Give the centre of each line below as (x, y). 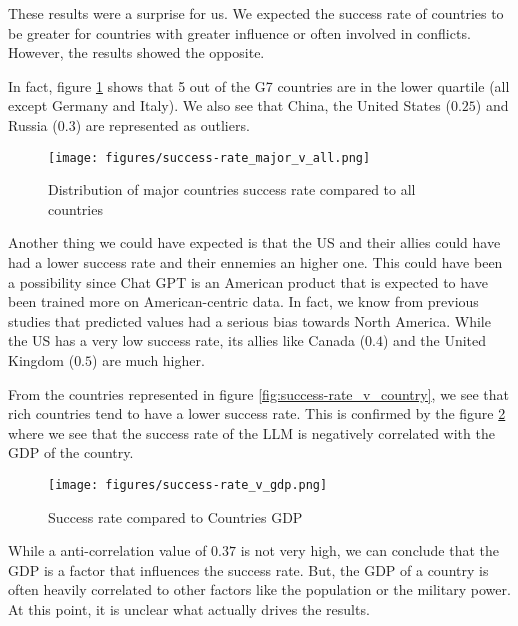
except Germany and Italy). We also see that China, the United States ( (229, 105)
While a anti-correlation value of (107, 550)
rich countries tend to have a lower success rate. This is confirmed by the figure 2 (257, 413)
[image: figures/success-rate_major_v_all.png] (209, 157)
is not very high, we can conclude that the (369, 550)
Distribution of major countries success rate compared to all (232, 189)
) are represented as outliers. (162, 124)
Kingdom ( (41, 359)
